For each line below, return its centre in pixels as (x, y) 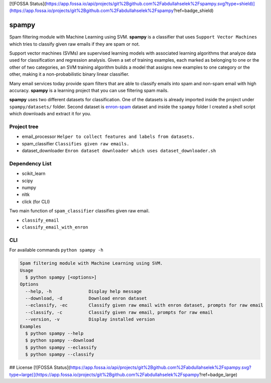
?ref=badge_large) (218, 374)
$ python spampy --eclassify (61, 347)
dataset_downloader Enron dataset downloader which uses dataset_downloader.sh (119, 151)
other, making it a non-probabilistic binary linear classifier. (69, 74)
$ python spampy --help (54, 334)
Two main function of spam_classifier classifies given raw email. (80, 211)
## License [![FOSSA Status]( (40, 367)
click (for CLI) (36, 202)
